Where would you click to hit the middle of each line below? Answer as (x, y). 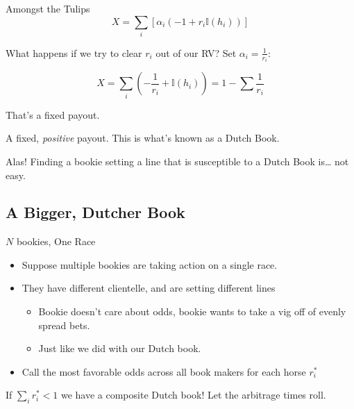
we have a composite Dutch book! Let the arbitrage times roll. (193, 395)
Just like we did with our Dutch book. (120, 348)
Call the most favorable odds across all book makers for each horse (164, 371)
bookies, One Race (56, 241)
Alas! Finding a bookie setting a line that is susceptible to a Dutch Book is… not (177, 161)
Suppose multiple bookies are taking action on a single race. (150, 264)
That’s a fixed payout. (53, 114)
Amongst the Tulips (48, 8)
